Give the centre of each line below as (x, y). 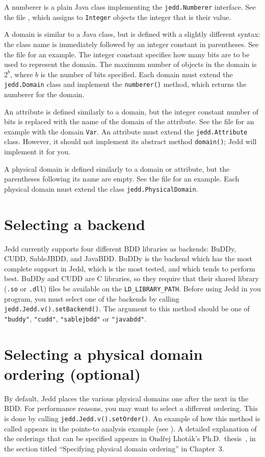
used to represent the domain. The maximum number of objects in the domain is (130, 64)
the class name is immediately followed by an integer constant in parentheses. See (131, 44)
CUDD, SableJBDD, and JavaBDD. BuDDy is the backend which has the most (128, 258)
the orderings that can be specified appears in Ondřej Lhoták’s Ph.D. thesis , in (130, 438)
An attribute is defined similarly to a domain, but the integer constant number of (131, 111)
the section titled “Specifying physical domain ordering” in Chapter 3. (114, 448)
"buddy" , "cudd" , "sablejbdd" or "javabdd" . (75, 318)
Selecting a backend (75, 224)
